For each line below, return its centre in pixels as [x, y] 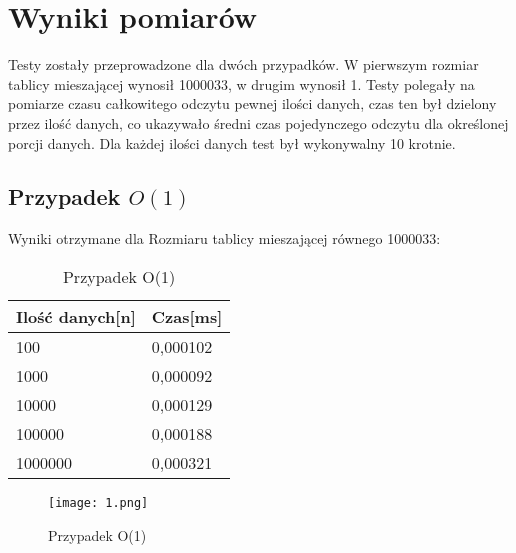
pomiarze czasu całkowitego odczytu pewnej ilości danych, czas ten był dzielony [252, 103]
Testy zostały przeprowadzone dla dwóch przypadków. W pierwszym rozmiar [243, 64]
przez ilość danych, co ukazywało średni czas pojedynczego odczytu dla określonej [258, 122]
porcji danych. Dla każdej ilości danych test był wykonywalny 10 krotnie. [232, 142]
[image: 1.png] [98, 502]
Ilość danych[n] [76, 316]
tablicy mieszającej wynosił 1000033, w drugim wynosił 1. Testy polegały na [241, 83]
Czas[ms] [187, 316]
